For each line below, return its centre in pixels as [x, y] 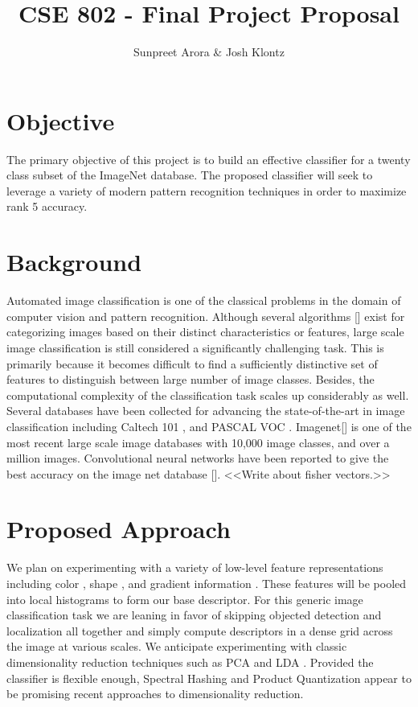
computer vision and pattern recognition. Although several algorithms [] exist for [206, 316]
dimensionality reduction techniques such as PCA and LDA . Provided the [190, 662]
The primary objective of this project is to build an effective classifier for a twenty [209, 159]
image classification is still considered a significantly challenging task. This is [195, 347]
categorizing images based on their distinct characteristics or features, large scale [205, 332]
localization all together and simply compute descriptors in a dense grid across [200, 630]
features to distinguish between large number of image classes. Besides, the [191, 379]
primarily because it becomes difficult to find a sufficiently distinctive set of [192, 363]
